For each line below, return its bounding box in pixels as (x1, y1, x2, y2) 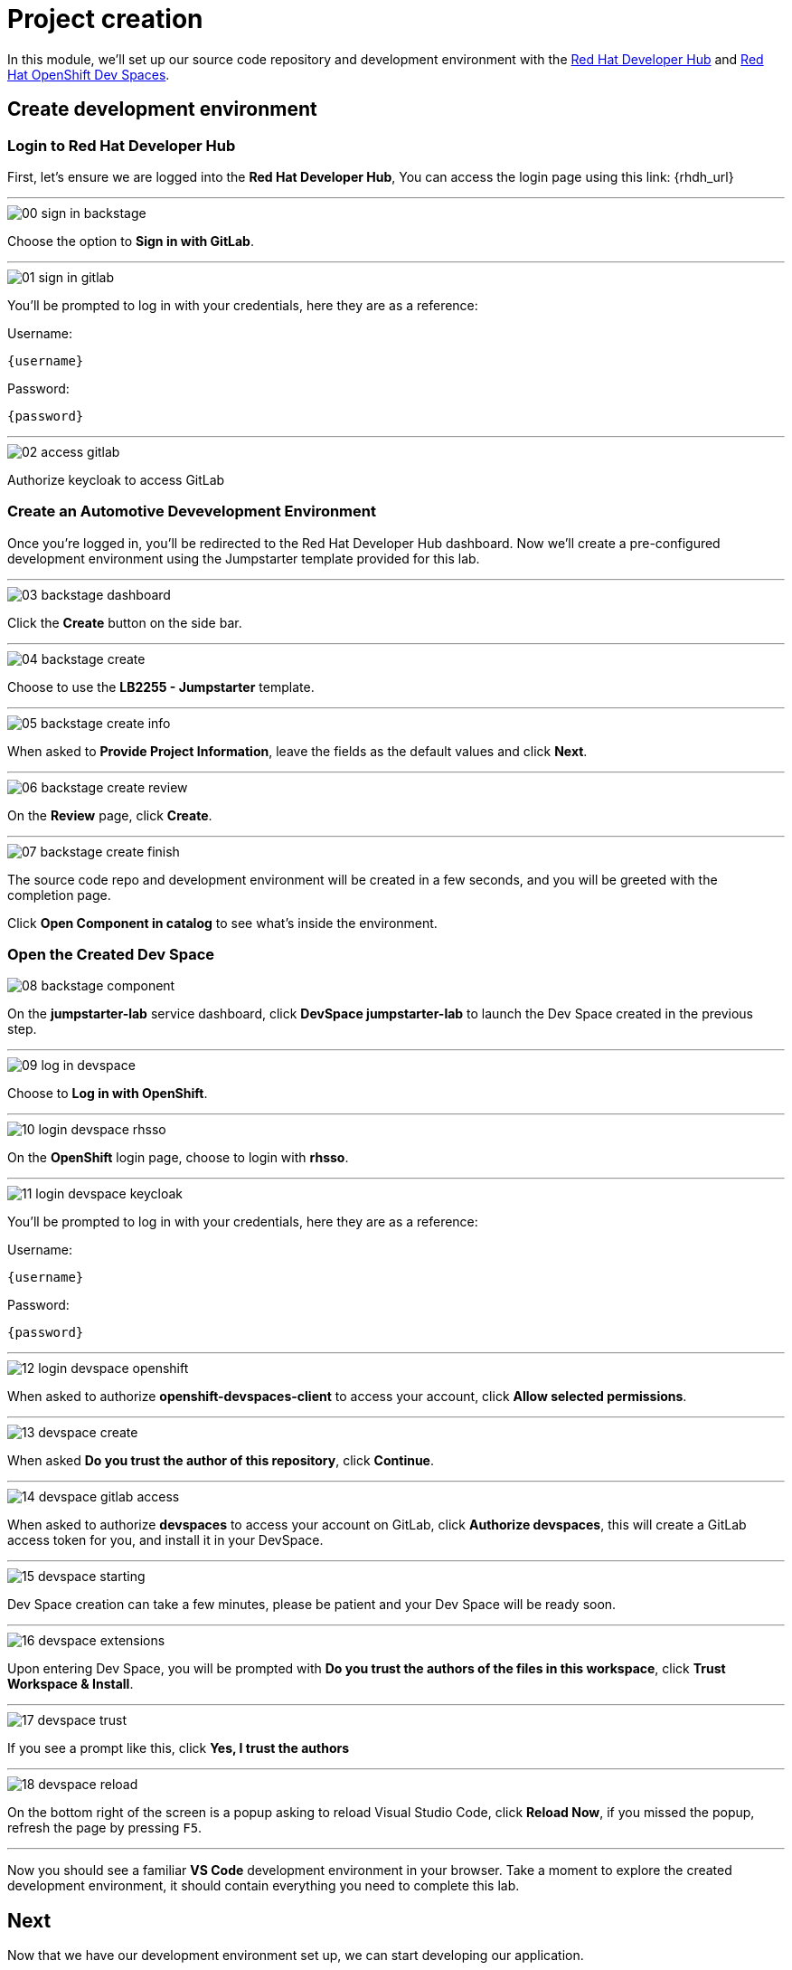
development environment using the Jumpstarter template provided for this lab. (7, 550, 480, 566)
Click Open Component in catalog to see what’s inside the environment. (7, 914, 438, 931)
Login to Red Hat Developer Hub (7, 136, 236, 155)
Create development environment (7, 98, 317, 121)
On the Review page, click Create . (7, 807, 212, 823)
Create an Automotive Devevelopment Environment (7, 502, 376, 521)
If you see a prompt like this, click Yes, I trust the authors (7, 1740, 350, 1757)
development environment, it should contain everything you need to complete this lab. (7, 1878, 520, 1894)
